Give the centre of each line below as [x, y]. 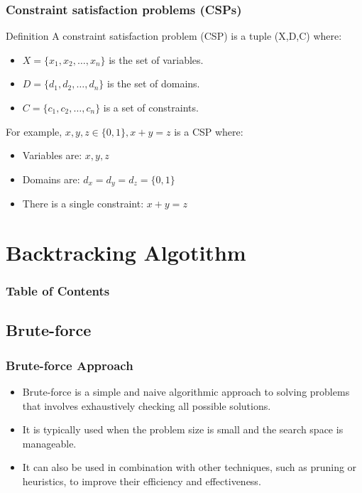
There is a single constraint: [83, 204]
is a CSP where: [209, 131]
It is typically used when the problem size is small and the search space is [183, 429]
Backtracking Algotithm [126, 253]
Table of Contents [58, 291]
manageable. [49, 443]
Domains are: [51, 179]
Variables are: [52, 155]
